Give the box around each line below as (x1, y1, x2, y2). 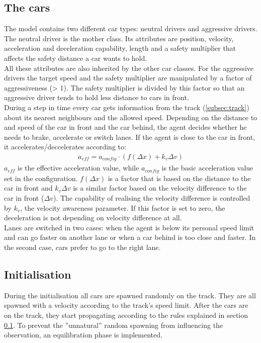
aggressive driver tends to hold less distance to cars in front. (4, 92, 189, 103)
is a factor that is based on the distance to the (108, 173, 251, 183)
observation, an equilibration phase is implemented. (4, 329, 162, 340)
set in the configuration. (4, 173, 78, 183)
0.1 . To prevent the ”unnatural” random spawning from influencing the (4, 319, 223, 330)
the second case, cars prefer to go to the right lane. (4, 242, 161, 252)
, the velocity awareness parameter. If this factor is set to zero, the (20, 202, 225, 213)
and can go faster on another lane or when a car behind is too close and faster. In (4, 232, 256, 242)
